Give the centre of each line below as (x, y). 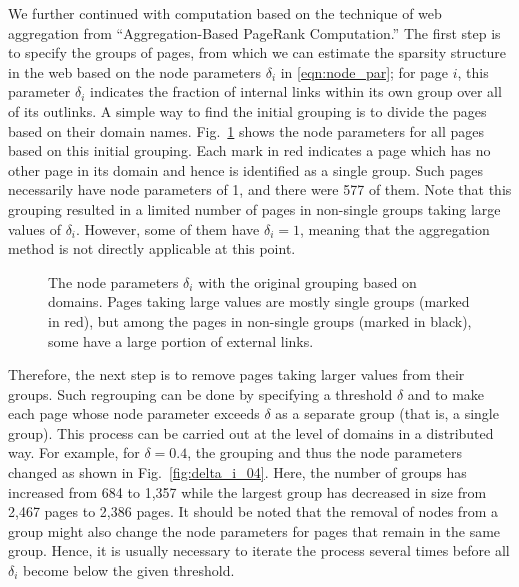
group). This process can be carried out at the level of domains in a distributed (251, 432)
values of (34, 228)
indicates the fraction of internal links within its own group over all (296, 91)
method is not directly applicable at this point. (152, 248)
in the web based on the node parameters (134, 71)
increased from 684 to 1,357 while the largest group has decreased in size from (247, 491)
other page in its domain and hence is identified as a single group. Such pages (245, 169)
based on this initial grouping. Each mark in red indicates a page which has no (249, 150)
